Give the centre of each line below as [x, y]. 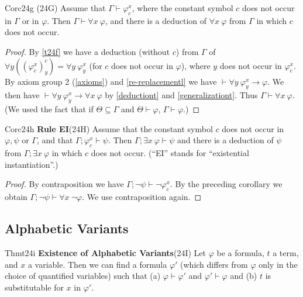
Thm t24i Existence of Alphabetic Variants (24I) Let [105, 252]
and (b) [244, 276]
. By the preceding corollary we [226, 184]
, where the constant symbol [183, 8]
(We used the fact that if [49, 109]
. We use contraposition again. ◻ [142, 197]
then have [22, 95]
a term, [286, 252]
